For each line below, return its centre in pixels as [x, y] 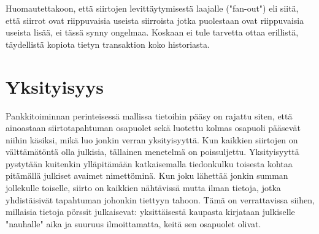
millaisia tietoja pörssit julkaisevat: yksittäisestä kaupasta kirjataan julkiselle [150, 212]
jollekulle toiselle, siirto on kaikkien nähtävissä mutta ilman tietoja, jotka [143, 188]
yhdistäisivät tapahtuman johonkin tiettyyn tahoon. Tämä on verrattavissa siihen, [160, 199]
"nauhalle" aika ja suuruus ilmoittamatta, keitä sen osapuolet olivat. [133, 223]
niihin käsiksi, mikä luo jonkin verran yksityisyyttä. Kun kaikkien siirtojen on [152, 139]
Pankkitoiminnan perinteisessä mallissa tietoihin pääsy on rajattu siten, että [149, 115]
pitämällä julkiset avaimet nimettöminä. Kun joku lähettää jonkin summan [147, 175]
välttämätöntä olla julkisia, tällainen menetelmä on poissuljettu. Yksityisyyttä [152, 152]
